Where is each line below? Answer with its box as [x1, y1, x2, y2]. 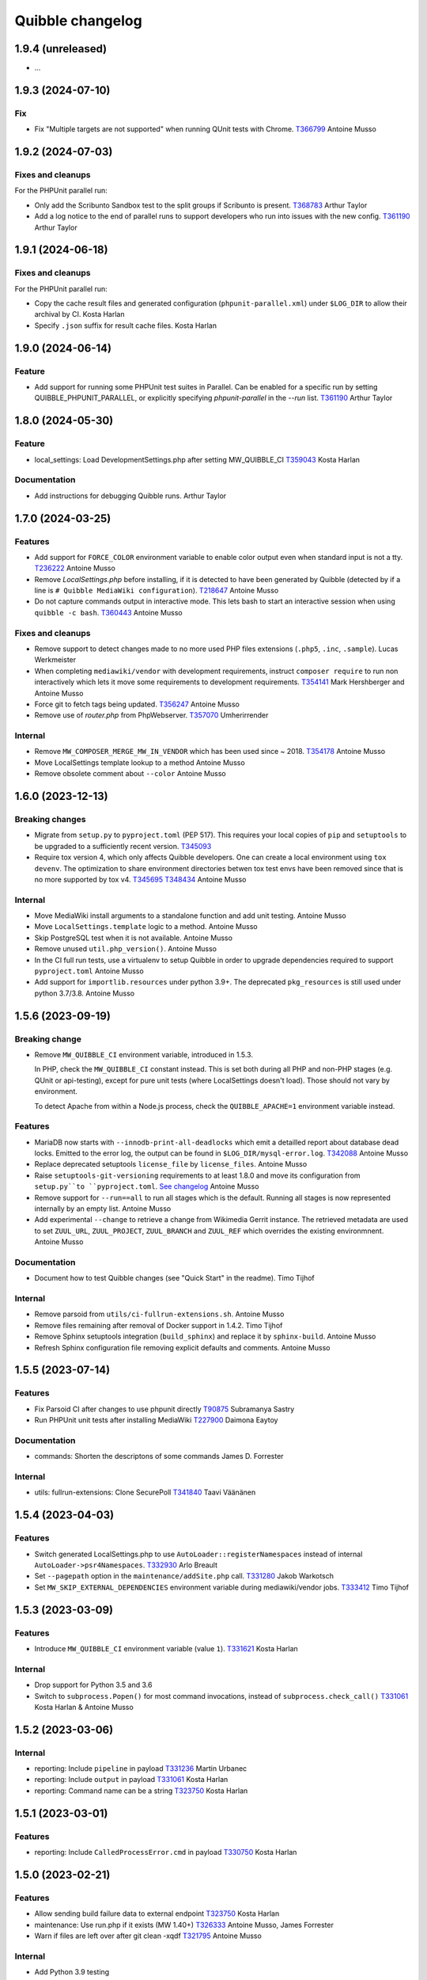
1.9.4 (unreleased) [14, 42, 108, 55]
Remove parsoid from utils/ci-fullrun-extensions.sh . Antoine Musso [34, 1309, 285, 1319]
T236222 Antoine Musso [34, 563, 116, 573]
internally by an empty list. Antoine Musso [34, 1204, 172, 1213]
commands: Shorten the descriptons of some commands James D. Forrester [34, 1452, 284, 1461]
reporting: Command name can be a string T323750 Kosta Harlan [34, 1786, 248, 1795]
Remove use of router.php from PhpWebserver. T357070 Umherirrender [34, 710, 269, 720]
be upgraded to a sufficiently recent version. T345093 [34, 841, 212, 851]
